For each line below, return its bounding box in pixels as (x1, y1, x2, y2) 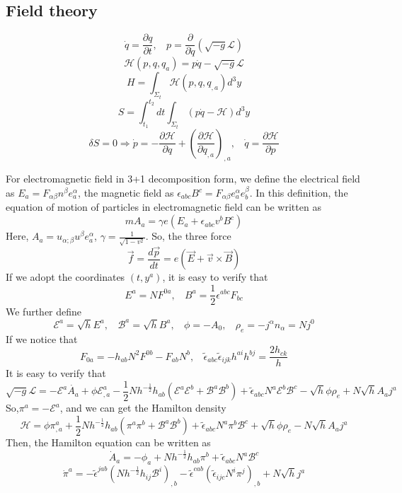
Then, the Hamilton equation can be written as (6, 435, 211, 450)
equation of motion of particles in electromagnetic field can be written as (6, 199, 321, 214)
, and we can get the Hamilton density (59, 400, 226, 415)
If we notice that (6, 331, 78, 346)
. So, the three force (145, 228, 231, 243)
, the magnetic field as (78, 185, 174, 200)
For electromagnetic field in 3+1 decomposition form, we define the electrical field (6, 171, 360, 186)
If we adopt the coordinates (6, 269, 125, 284)
